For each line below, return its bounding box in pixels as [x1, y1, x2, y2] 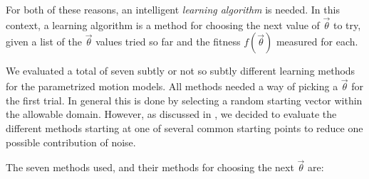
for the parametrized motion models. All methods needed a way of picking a [6, 79, 338, 94]
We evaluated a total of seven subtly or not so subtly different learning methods [6, 63, 355, 78]
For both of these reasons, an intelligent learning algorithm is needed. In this [6, 2, 340, 16]
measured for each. [276, 34, 358, 49]
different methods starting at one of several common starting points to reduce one [6, 121, 363, 135]
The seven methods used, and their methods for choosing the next [6, 160, 294, 175]
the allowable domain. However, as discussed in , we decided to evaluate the [6, 107, 337, 121]
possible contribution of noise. [6, 134, 136, 149]
